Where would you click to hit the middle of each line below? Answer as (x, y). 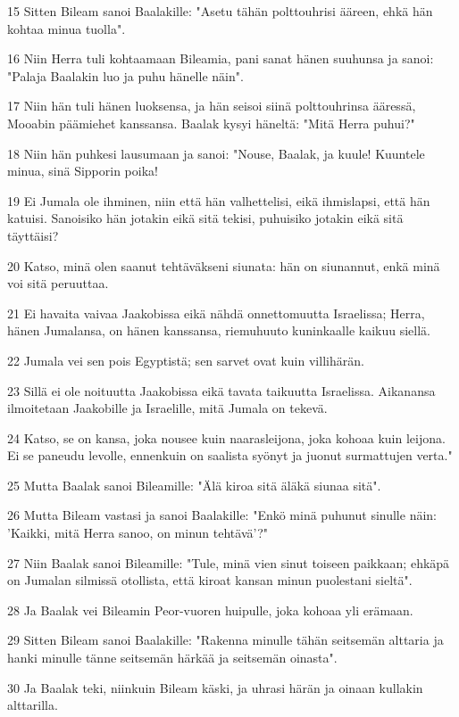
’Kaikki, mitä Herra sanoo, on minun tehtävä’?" (138, 533)
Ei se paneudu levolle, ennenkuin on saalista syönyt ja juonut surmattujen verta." (230, 455)
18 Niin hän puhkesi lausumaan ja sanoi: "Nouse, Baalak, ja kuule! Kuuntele (216, 153)
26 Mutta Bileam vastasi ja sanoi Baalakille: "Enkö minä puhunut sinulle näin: (222, 515)
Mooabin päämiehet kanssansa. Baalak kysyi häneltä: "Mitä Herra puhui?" (211, 123)
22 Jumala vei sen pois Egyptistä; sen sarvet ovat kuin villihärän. (186, 360)
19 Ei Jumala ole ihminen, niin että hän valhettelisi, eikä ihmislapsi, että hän (219, 200)
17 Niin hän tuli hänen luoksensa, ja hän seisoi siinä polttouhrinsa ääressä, (212, 106)
